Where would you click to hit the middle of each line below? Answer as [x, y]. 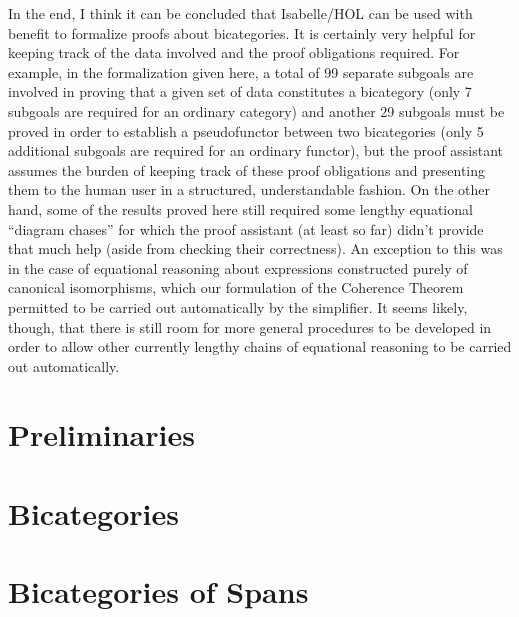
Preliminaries [101, 434]
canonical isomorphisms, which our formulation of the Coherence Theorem [236, 287]
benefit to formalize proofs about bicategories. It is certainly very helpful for [242, 32]
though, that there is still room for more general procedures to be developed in [250, 326]
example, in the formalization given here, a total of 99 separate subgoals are [241, 71]
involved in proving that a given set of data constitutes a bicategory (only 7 [240, 91]
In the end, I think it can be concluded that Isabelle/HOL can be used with [240, 13]
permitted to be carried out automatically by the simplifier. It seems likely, [238, 306]
